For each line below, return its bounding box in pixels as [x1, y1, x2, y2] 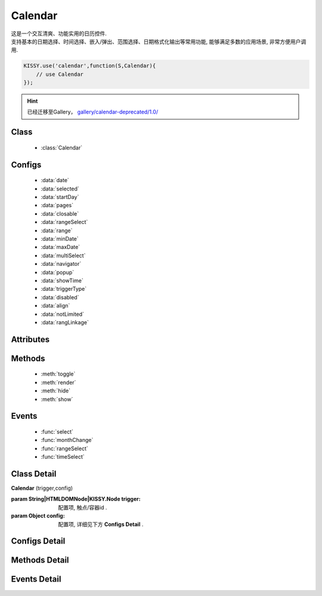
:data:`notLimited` [41, 311, 85, 318]
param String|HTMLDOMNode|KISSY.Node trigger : [11, 496, 141, 503]
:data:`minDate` [41, 235, 79, 242]
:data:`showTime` [41, 277, 83, 284]
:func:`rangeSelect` [41, 445, 89, 452]
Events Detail [11, 574, 61, 585]
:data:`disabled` [41, 293, 79, 301]
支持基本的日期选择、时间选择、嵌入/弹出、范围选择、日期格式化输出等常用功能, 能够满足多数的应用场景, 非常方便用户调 [11, 38, 306, 45]
